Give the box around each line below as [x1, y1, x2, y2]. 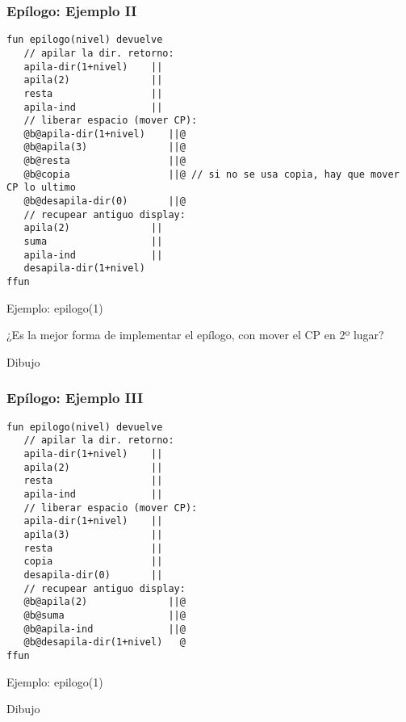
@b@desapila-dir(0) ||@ [23, 195, 186, 208]
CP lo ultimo [6, 182, 76, 194]
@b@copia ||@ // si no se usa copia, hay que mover [23, 168, 400, 180]
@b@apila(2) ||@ [23, 596, 186, 608]
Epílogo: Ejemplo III [6, 388, 144, 408]
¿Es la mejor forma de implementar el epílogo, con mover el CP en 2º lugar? [6, 326, 384, 343]
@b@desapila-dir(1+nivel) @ [23, 636, 186, 649]
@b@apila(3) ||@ [23, 141, 186, 153]
